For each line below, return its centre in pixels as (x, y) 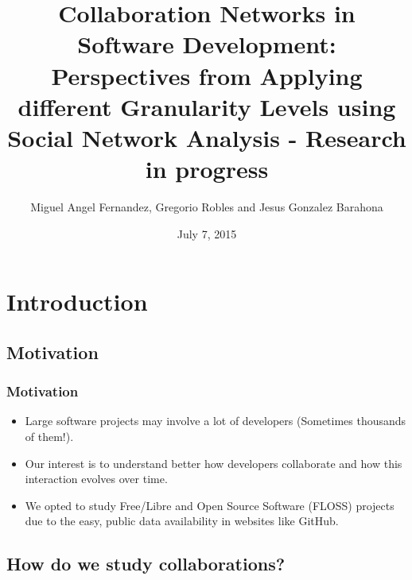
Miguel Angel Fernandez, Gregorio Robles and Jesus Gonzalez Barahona (207, 207)
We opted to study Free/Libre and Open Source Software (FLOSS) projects (210, 505)
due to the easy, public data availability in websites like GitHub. (182, 521)
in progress (207, 169)
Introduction (77, 302)
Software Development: (207, 44)
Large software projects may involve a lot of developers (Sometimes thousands (216, 421)
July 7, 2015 (207, 233)
